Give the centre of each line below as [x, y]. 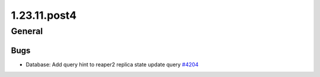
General [27, 31]
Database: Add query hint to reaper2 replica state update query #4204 [112, 64]
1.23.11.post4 [44, 15]
